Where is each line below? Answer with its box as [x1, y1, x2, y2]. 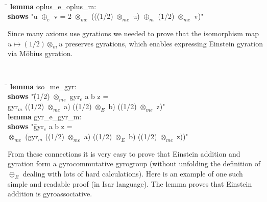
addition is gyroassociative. [8, 188, 92, 199]
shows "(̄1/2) [8, 91, 50, 102]
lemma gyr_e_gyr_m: [8, 111, 82, 121]
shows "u [8, 11, 38, 21]
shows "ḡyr [8, 121, 44, 132]
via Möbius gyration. [8, 48, 73, 59]
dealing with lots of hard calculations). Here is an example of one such [22, 168, 243, 179]
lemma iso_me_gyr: [10, 81, 77, 91]
